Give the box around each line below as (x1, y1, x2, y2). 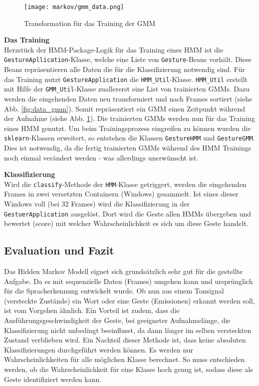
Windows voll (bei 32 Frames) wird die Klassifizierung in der (4, 198, 190, 209)
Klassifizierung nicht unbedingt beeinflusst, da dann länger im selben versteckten (4, 324, 252, 335)
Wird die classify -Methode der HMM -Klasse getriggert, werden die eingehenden (4, 178, 247, 189)
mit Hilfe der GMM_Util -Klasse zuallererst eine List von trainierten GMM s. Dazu (4, 83, 250, 94)
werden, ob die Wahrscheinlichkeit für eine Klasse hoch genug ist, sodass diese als (4, 364, 253, 374)
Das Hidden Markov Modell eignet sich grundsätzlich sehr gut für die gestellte (4, 266, 243, 276)
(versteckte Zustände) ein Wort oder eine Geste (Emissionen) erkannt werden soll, (4, 295, 255, 305)
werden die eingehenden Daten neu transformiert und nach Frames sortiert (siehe (4, 93, 253, 103)
